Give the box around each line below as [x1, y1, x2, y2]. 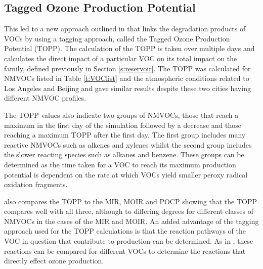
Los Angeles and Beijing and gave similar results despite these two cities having [4, 82, 251, 93]
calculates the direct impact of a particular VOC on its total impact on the [4, 53, 237, 63]
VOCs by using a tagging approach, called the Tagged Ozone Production [4, 33, 230, 43]
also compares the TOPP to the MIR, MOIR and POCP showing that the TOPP [4, 196, 257, 206]
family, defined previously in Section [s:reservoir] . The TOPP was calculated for [4, 63, 251, 73]
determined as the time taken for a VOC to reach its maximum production [4, 159, 236, 169]
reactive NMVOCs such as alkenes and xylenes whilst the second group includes [4, 139, 252, 150]
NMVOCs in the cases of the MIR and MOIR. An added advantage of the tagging [4, 215, 259, 226]
